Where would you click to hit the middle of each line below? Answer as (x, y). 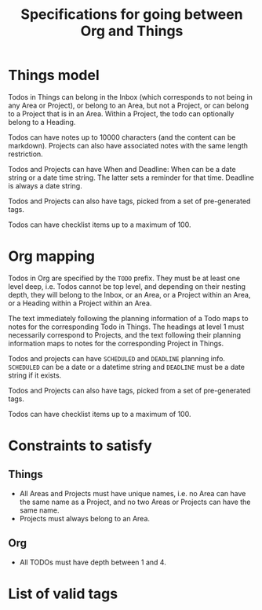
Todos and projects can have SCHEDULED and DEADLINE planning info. (117, 358)
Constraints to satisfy (80, 446)
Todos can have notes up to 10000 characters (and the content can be (122, 137)
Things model (54, 75)
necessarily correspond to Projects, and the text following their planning (125, 334)
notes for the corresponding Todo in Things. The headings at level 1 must (126, 327)
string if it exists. (35, 375)
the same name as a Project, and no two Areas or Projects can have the (135, 502)
